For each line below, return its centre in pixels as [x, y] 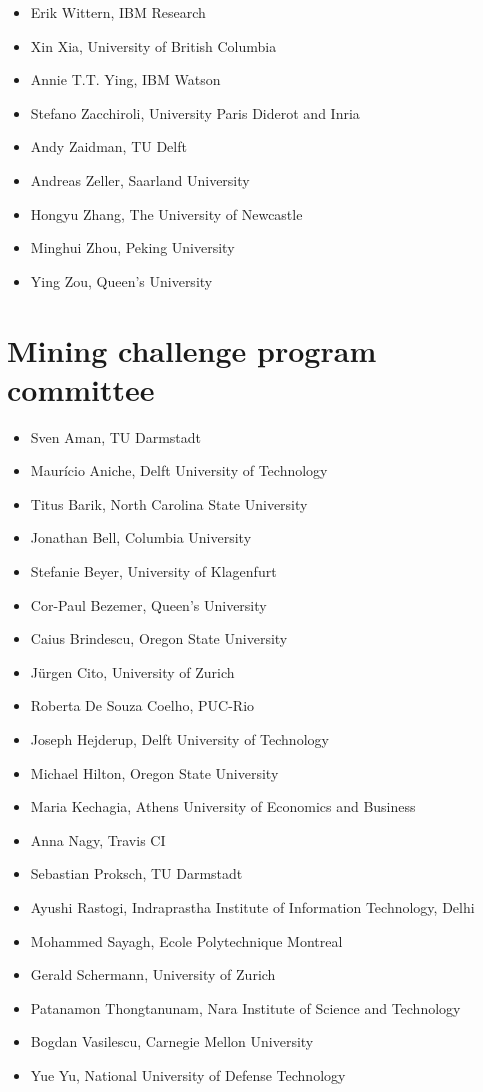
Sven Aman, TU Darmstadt [116, 436]
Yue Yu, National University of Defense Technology [188, 1074]
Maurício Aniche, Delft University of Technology [179, 470]
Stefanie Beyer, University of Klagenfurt [153, 571]
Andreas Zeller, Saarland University [140, 179]
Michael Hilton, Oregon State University [154, 772]
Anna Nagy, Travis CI [98, 839]
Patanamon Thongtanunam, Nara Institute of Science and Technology [245, 1007]
